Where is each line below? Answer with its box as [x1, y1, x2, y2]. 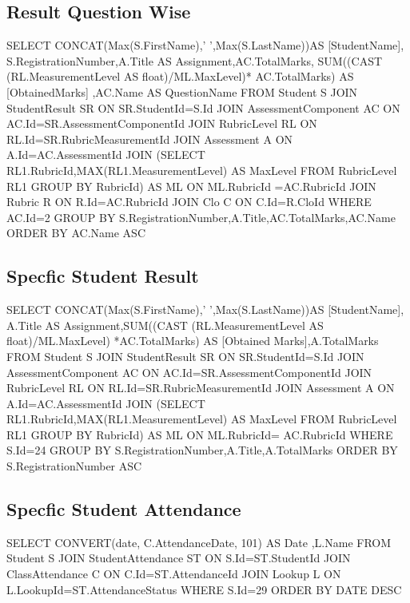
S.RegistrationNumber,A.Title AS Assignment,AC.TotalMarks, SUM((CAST [6, 52, 383, 69]
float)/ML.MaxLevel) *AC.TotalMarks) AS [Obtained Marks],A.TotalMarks [6, 332, 379, 349]
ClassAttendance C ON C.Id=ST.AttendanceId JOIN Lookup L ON [6, 565, 341, 582]
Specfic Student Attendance [6, 497, 241, 522]
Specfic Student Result [6, 264, 199, 288]
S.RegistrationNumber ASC [6, 458, 142, 474]
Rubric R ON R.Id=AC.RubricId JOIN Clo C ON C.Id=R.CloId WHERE [6, 193, 372, 210]
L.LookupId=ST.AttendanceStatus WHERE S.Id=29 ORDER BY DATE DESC [6, 581, 402, 597]
